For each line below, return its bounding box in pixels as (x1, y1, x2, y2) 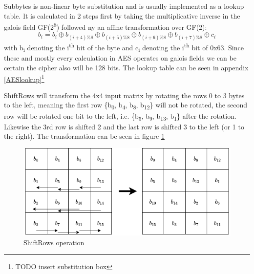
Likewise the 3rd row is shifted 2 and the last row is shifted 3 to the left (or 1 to (4, 121, 244, 131)
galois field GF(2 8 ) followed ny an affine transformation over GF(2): (4, 21, 207, 32)
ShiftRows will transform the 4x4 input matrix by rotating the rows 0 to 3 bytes (4, 90, 245, 100)
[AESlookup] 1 (4, 72, 44, 84)
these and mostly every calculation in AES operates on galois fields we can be (4, 53, 236, 63)
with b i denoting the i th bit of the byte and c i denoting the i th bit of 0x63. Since (4, 41, 244, 54)
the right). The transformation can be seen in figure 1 (4, 131, 165, 141)
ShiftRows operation (23, 237, 85, 248)
